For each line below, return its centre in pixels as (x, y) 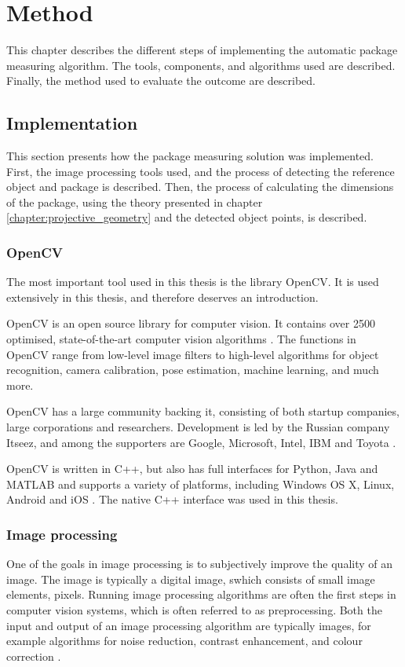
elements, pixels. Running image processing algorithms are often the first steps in (201, 594)
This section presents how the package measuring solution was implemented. (190, 156)
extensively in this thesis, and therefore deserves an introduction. (162, 297)
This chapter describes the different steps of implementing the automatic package (202, 50)
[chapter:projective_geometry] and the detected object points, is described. (187, 217)
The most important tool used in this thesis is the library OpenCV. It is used (193, 282)
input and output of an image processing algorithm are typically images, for (189, 625)
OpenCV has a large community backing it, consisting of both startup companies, (203, 411)
